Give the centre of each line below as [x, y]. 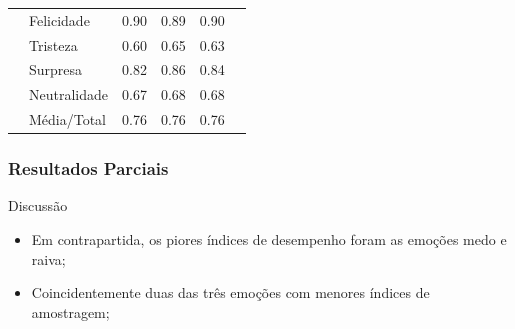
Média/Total [68, 119]
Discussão [38, 205]
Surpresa [56, 69]
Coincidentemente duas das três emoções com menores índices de [230, 292]
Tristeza [53, 44]
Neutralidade [69, 94]
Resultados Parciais [88, 168]
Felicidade [59, 19]
